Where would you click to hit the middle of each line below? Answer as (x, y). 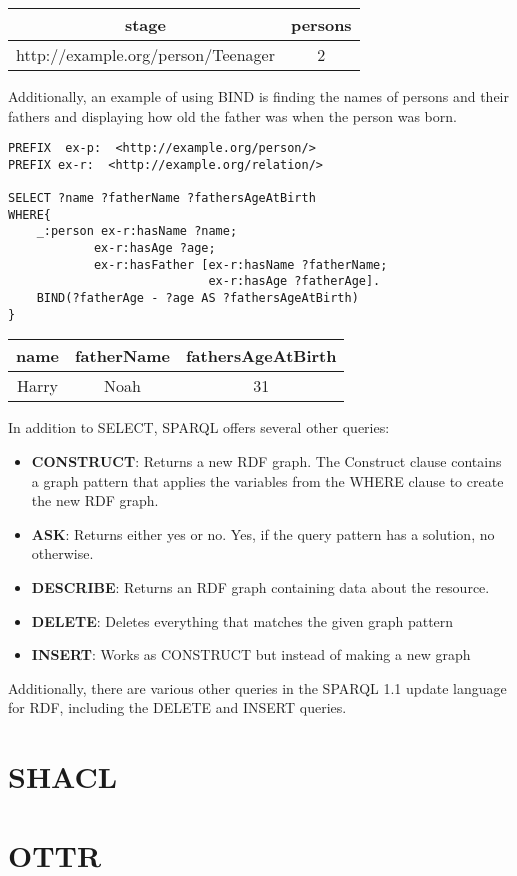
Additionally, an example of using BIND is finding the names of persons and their (259, 96)
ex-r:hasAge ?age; (154, 248)
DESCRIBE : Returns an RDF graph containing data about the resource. (260, 586)
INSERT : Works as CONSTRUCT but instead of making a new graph (251, 654)
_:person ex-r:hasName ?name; (137, 231)
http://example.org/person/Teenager (145, 54)
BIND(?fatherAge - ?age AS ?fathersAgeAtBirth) (197, 298)
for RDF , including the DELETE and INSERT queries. (177, 707)
